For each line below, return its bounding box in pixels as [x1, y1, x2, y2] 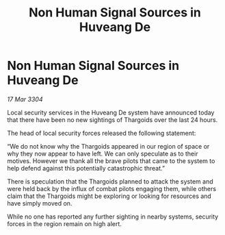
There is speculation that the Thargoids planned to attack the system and [7, 177, 213, 186]
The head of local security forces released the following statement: [7, 129, 196, 137]
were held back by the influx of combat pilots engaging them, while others [7, 184, 217, 193]
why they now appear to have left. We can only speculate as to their [7, 149, 198, 158]
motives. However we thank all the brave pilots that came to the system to [7, 156, 215, 165]
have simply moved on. [7, 199, 72, 207]
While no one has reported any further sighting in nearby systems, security [7, 212, 219, 221]
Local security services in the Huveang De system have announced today [7, 108, 215, 116]
